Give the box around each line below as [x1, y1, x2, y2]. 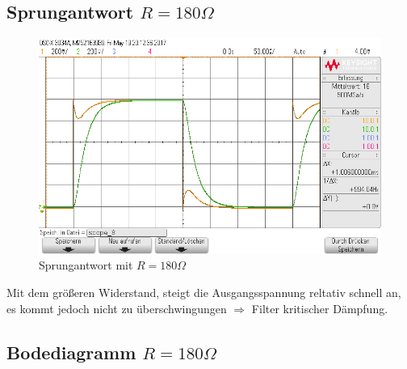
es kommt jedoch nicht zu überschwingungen [6, 299, 227, 316]
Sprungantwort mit [39, 257, 133, 274]
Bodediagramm [6, 339, 136, 364]
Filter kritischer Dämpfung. [251, 299, 388, 316]
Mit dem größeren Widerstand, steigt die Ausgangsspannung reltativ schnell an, [6, 283, 401, 300]
